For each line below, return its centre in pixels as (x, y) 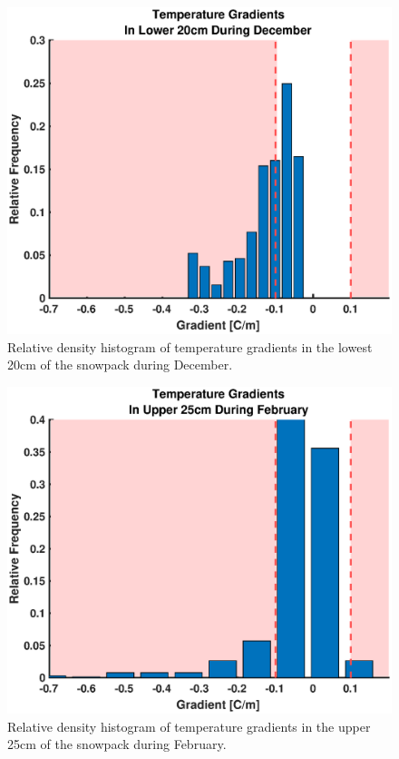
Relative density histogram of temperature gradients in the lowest (190, 346)
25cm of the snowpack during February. (117, 744)
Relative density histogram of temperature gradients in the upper (189, 726)
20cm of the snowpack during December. (120, 365)
